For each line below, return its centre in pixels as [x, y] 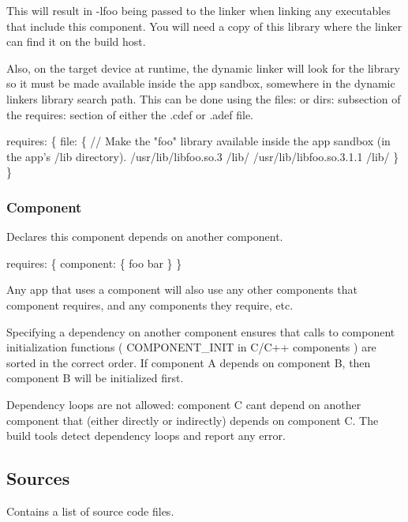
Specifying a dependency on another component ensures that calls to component [201, 331]
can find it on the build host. [76, 41]
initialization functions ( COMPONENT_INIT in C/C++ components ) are [191, 347]
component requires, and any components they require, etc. [150, 304]
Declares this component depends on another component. [145, 237]
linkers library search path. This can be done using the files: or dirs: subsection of [204, 98]
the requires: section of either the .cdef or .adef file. [130, 114]
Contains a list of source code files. [90, 511]
